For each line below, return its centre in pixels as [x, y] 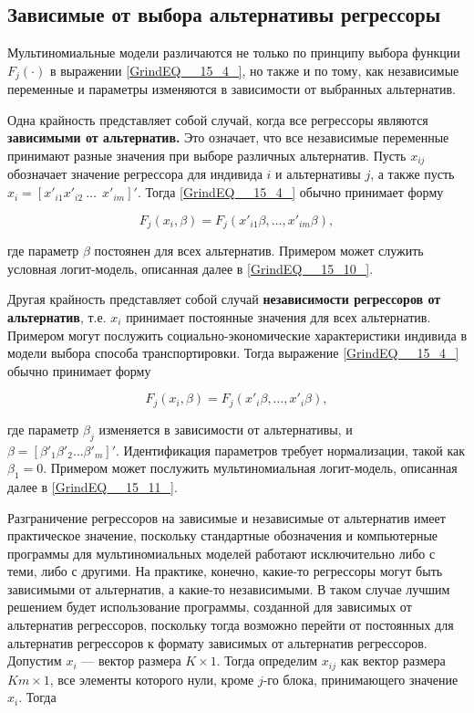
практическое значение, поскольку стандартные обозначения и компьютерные [222, 535]
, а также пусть [412, 174]
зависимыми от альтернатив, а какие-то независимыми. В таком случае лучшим [229, 588]
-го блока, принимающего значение [361, 679]
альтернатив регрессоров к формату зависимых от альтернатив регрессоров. [217, 642]
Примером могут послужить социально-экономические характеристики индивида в [237, 335]
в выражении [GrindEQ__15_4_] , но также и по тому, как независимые [254, 70]
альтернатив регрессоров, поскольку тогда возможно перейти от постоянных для [231, 625]
